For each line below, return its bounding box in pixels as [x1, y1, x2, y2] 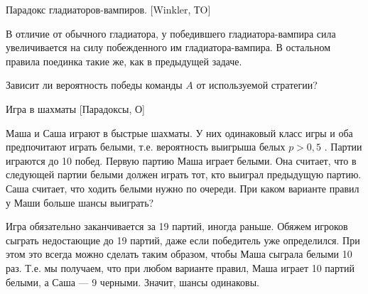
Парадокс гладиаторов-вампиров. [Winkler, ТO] [6, 2, 211, 16]
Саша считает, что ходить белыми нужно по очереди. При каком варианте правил [6, 180, 359, 195]
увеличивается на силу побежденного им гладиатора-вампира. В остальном [6, 40, 331, 55]
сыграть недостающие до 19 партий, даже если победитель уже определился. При [6, 232, 360, 247]
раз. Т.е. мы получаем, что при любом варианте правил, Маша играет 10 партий [6, 260, 355, 275]
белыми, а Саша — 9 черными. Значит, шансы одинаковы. [6, 274, 259, 289]
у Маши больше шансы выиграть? [6, 195, 154, 209]
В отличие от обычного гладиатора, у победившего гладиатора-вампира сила [6, 26, 336, 40]
